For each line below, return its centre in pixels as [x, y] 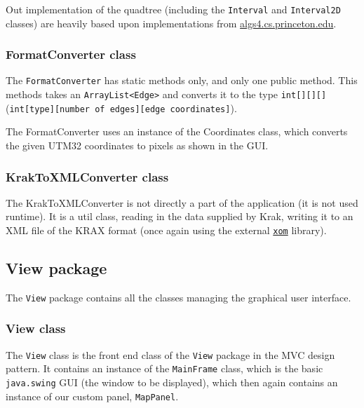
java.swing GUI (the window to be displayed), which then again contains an [172, 382]
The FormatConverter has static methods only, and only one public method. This [182, 80]
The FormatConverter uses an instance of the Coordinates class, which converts [177, 131]
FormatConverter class [71, 54]
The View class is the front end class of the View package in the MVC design [170, 354]
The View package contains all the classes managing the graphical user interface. [178, 297]
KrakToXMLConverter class [87, 176]
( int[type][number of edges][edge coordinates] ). [121, 108]
